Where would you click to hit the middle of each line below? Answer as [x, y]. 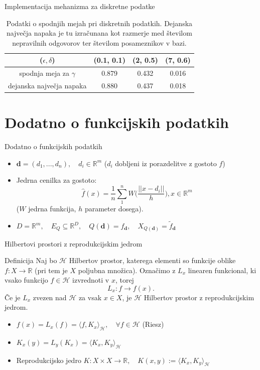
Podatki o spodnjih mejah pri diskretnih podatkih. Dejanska [99, 23]
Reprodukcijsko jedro [49, 360]
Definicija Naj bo [31, 260]
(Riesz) [153, 324]
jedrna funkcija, [52, 209]
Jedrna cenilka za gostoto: [56, 180]
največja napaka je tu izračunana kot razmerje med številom [99, 33]
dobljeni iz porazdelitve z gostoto [166, 163]
